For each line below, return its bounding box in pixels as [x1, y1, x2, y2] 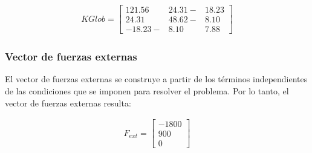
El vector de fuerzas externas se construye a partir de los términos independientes [5, 73, 308, 85]
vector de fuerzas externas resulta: [5, 96, 131, 109]
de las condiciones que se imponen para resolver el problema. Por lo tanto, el [5, 84, 289, 97]
